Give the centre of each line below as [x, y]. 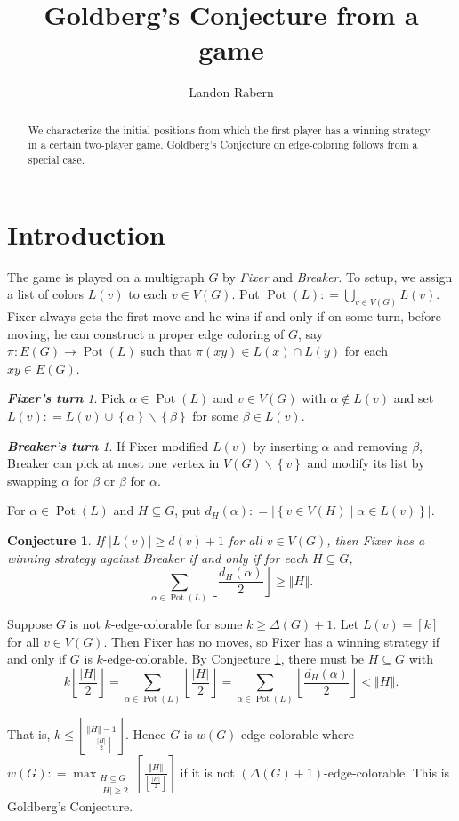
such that [166, 351]
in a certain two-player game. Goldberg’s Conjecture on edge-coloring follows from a [223, 145]
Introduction [86, 233]
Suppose [30, 624]
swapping [32, 480]
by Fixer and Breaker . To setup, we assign [338, 276]
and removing [371, 445]
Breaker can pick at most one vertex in [113, 463]
